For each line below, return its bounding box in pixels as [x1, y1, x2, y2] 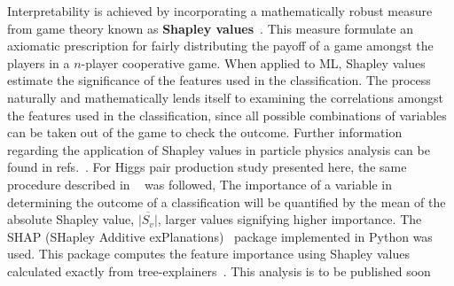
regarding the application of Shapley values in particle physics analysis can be [7, 140, 430, 158]
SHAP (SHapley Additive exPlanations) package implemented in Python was [7, 227, 433, 245]
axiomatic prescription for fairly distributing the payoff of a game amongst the [7, 36, 434, 55]
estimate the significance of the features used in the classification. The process [7, 71, 431, 89]
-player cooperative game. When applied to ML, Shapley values [81, 53, 426, 72]
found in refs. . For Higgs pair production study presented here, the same [7, 158, 407, 176]
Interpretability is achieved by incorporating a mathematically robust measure [7, 2, 433, 19]
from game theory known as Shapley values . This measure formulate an [7, 19, 413, 37]
